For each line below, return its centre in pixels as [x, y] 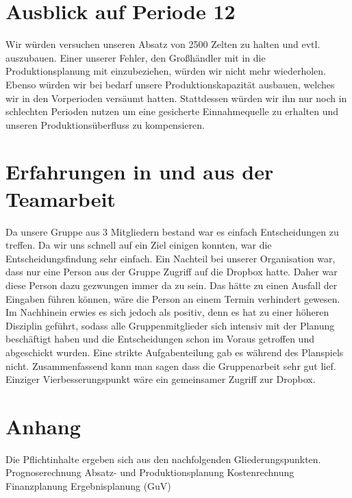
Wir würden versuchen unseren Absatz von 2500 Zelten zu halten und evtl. [163, 44]
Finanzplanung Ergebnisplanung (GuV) [88, 486]
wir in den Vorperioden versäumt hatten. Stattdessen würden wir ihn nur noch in [176, 98]
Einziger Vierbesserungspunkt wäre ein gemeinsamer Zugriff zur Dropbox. [161, 379]
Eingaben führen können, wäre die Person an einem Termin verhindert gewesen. [173, 298]
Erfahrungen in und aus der [140, 172]
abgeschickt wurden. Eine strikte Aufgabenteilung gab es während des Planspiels [175, 352]
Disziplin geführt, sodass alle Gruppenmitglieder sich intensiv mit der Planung [170, 325]
